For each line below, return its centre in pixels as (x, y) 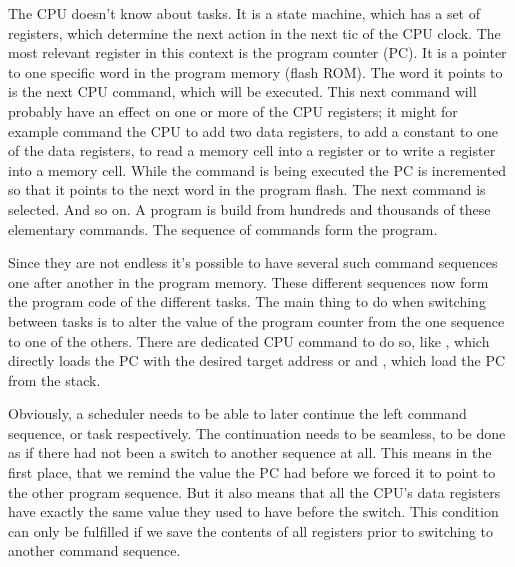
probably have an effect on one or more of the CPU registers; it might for (233, 110)
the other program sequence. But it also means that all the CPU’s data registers (254, 491)
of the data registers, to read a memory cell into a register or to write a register (252, 150)
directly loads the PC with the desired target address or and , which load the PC (257, 360)
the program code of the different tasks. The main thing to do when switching (247, 301)
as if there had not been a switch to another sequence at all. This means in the (250, 452)
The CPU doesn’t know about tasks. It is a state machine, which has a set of (244, 13)
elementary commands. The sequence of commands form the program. (223, 228)
